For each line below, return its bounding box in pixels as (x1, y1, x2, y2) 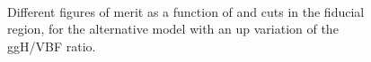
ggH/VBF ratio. (7, 36, 96, 55)
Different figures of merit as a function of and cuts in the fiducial (7, 2, 365, 20)
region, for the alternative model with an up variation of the (7, 19, 339, 38)
